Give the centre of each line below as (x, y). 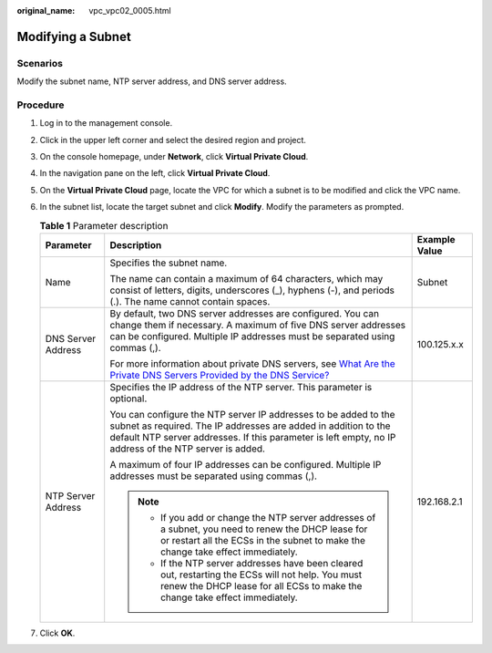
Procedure (41, 105)
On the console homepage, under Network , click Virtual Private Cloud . (174, 157)
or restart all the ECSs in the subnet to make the (263, 541)
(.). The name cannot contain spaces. (190, 302)
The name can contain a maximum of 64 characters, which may (246, 279)
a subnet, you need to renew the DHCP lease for (264, 529)
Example (436, 240)
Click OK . (57, 633)
